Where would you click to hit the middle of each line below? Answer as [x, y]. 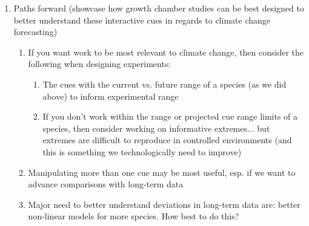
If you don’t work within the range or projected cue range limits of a [170, 116]
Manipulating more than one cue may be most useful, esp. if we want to [162, 172]
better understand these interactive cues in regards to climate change [142, 20]
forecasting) [35, 32]
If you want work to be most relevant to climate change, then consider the [166, 52]
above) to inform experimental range [111, 96]
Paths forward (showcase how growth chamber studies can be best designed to [159, 8]
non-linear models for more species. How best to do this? [134, 216]
